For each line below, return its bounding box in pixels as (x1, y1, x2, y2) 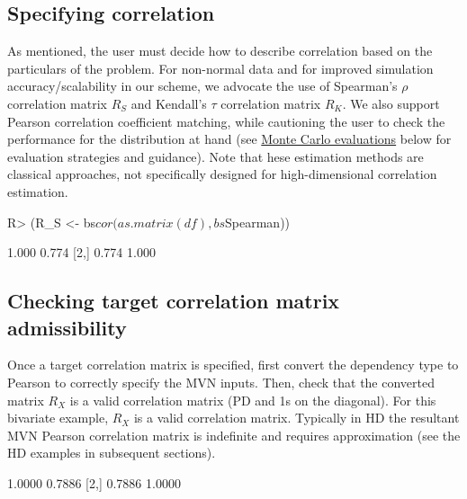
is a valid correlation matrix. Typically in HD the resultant (133, 408, 460, 427)
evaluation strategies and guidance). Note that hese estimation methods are (7, 147, 424, 165)
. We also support (342, 94, 440, 112)
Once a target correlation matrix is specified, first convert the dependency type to (7, 355, 459, 374)
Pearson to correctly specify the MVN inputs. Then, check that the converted (7, 372, 436, 391)
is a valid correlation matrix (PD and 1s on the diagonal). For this (69, 390, 436, 409)
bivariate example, (7, 408, 109, 427)
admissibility (7, 313, 127, 341)
